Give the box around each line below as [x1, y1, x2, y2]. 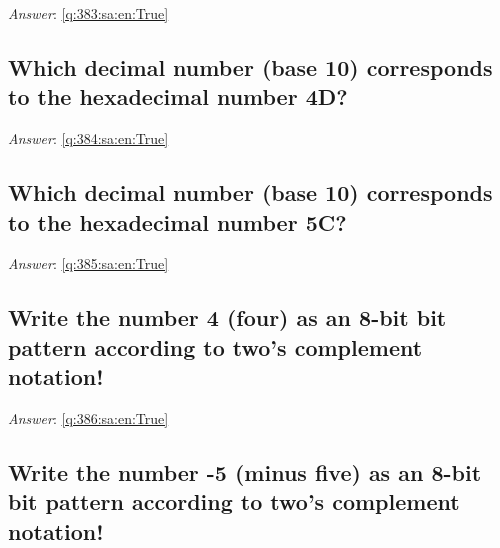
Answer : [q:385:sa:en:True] [8, 253, 169, 274]
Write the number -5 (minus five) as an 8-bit [8, 456, 482, 487]
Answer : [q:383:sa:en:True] [8, 3, 169, 23]
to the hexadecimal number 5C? [8, 206, 347, 237]
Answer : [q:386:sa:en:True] [8, 407, 169, 428]
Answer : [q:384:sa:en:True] [8, 128, 169, 149]
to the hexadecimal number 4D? [8, 81, 348, 112]
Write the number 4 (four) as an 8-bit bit [8, 302, 447, 333]
